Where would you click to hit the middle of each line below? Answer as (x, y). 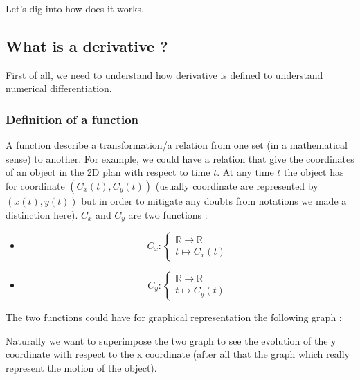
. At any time (245, 172)
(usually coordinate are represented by (237, 185)
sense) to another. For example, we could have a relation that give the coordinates (180, 158)
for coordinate (35, 185)
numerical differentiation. (59, 88)
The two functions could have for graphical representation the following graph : (174, 317)
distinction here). (42, 214)
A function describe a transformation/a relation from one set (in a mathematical (177, 145)
